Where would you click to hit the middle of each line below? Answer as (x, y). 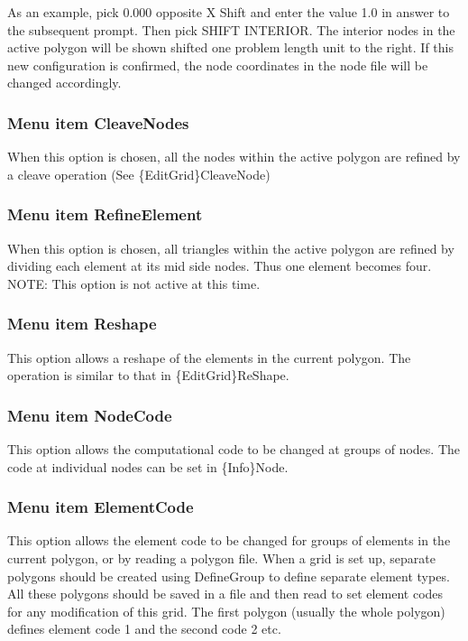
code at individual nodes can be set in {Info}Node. (148, 466)
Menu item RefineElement (105, 214)
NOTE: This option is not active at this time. (134, 283)
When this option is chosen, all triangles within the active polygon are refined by (231, 248)
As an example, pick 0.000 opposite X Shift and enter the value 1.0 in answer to (229, 12)
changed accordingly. (64, 83)
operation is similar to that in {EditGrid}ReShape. (148, 375)
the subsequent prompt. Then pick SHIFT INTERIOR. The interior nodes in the (231, 29)
